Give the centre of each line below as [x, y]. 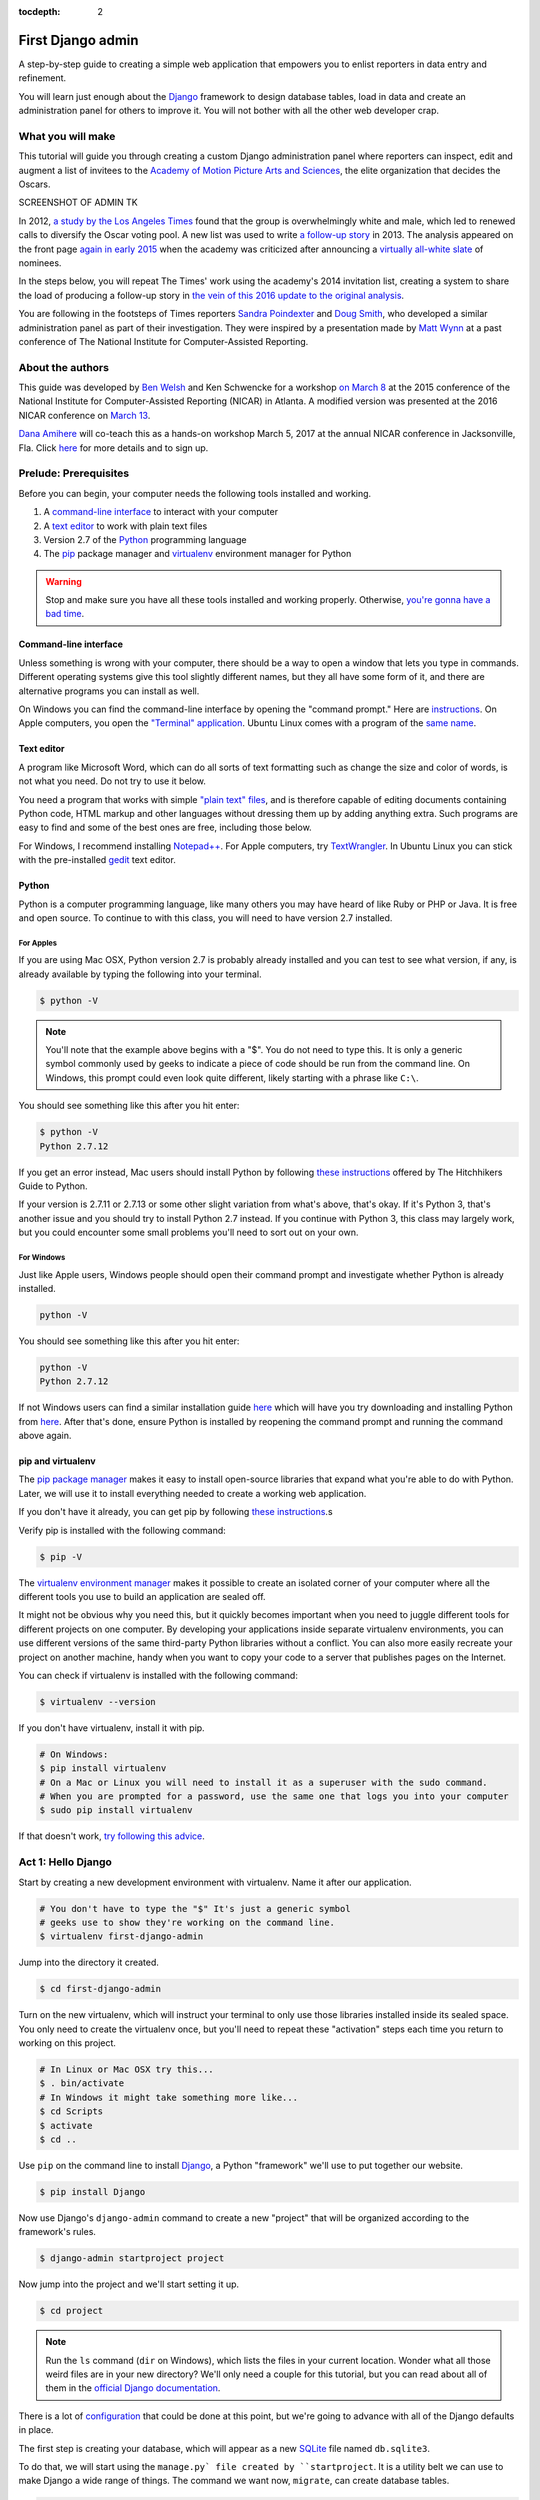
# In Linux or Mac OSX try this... [126, 2069]
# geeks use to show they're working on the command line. [187, 1922]
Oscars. [34, 184]
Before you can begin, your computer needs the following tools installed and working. [195, 493]
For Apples [37, 943]
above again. [45, 1436]
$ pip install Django [92, 2191]
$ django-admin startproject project [132, 2258]
